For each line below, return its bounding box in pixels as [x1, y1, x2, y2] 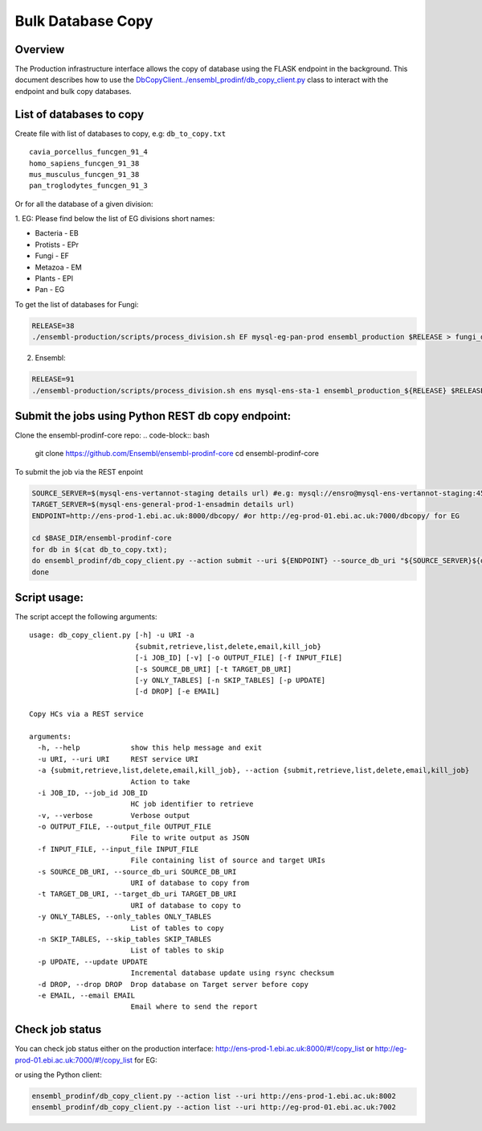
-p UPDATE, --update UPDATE [37, 957, 149, 966]
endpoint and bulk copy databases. [14, 86, 132, 96]
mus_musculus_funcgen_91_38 [29, 170, 140, 179]
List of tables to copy [130, 923, 224, 932]
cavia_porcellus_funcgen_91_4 [29, 147, 149, 157]
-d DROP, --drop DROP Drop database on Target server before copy [37, 980, 309, 989]
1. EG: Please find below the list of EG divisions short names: [14, 214, 215, 224]
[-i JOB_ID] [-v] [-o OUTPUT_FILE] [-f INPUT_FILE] [134, 653, 343, 663]
